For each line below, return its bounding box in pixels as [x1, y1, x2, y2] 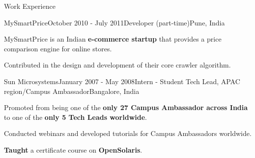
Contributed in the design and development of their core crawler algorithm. [4, 60, 231, 70]
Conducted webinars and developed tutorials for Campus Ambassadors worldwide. [4, 128, 252, 138]
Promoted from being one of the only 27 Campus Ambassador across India [4, 102, 248, 113]
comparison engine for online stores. [4, 43, 112, 53]
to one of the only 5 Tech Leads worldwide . [4, 112, 147, 122]
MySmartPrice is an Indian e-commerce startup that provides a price [4, 34, 222, 44]
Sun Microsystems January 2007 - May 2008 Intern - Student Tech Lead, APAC [4, 76, 240, 86]
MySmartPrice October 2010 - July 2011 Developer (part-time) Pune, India [4, 17, 225, 27]
